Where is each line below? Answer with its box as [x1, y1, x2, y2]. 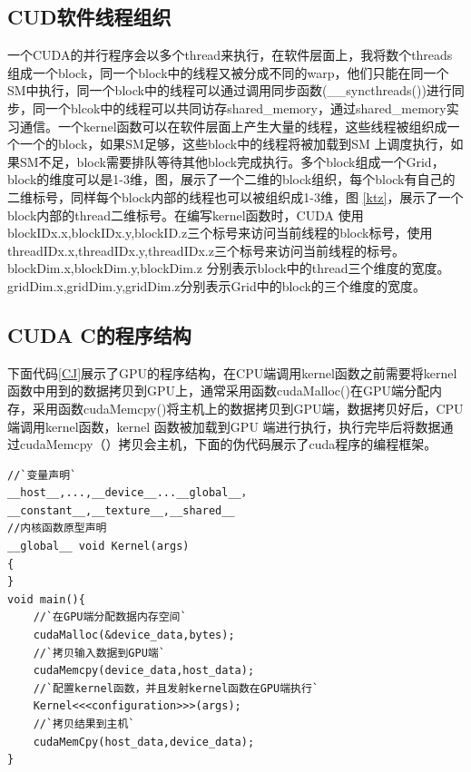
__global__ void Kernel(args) [7, 540, 190, 553]
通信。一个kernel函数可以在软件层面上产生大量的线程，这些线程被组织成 [19, 116, 447, 135]
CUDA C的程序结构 [7, 320, 191, 348]
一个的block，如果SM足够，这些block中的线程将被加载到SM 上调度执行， [19, 134, 451, 153]
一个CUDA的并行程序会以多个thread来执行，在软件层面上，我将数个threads [7, 45, 453, 64]
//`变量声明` [7, 468, 77, 482]
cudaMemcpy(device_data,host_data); [33, 664, 255, 678]
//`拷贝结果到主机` [33, 718, 135, 730]
